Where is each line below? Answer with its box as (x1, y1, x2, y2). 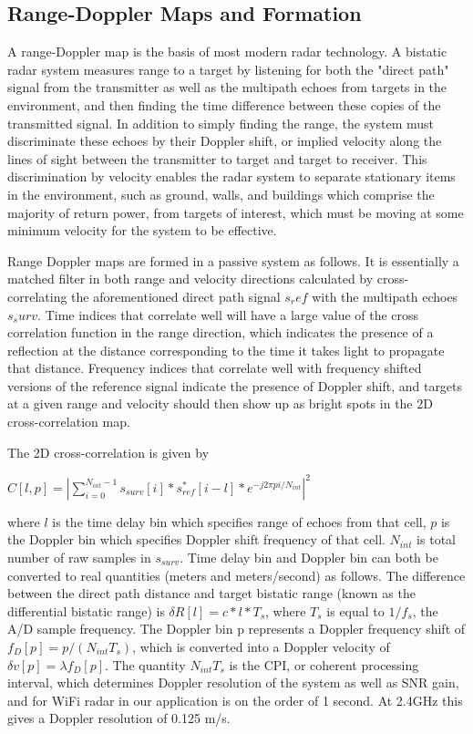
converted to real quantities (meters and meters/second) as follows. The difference (7, 565, 466, 584)
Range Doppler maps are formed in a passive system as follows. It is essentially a (7, 251, 459, 270)
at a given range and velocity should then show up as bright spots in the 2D (7, 394, 433, 413)
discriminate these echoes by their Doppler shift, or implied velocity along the (7, 131, 442, 150)
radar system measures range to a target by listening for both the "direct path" (7, 59, 449, 78)
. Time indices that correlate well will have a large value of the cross (37, 305, 419, 324)
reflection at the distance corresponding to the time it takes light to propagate (7, 340, 445, 359)
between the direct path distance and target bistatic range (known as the (7, 584, 416, 603)
